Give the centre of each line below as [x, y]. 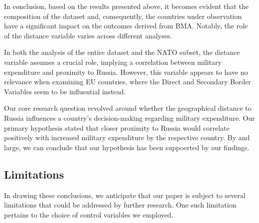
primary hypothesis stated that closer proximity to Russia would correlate [117, 127]
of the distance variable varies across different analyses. [88, 35]
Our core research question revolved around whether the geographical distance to [128, 108]
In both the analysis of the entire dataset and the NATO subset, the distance [122, 52]
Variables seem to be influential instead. [65, 91]
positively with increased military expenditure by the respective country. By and [127, 137]
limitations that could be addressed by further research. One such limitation [120, 205]
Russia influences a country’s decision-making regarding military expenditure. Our [129, 117]
